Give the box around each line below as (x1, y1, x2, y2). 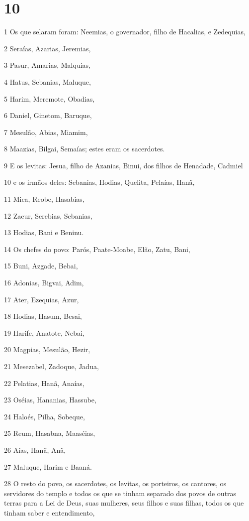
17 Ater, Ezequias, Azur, (4, 294, 79, 304)
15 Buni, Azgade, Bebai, (4, 260, 78, 271)
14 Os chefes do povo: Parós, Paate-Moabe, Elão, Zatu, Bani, (4, 244, 190, 254)
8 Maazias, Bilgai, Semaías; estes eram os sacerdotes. (4, 143, 165, 154)
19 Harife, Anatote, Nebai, (4, 327, 84, 338)
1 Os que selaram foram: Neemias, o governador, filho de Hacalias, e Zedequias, (4, 26, 246, 37)
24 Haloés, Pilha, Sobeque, (4, 411, 85, 421)
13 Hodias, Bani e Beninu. (4, 227, 84, 238)
